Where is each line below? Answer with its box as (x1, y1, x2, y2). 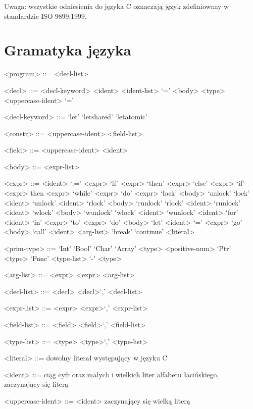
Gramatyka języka (4, 40, 132, 60)
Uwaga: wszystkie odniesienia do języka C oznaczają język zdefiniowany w (4, 1, 229, 11)
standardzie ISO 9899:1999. (4, 10, 87, 21)
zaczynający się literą (4, 379, 68, 389)
